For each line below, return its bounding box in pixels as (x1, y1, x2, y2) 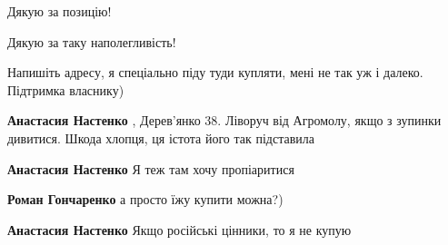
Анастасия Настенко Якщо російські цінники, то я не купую (7, 220, 352, 239)
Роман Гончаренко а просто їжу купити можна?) (7, 190, 284, 209)
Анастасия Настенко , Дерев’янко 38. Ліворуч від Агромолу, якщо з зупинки (7, 111, 442, 130)
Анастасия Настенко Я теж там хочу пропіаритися (7, 159, 294, 178)
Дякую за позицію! (7, 2, 112, 20)
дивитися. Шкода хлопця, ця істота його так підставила (7, 128, 314, 147)
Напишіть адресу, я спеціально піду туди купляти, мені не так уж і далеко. (7, 63, 423, 82)
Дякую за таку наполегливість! (7, 32, 176, 51)
